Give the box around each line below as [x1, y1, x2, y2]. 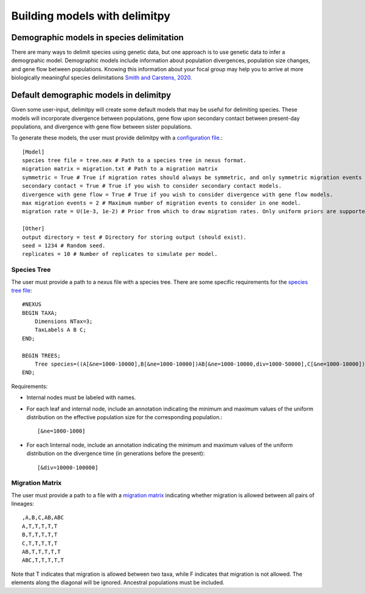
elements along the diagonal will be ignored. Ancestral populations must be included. [11, 579, 224, 586]
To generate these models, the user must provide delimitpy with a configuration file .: [11, 134, 223, 141]
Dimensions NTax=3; [34, 318, 93, 325]
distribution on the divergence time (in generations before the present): [26, 450, 205, 457]
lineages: [11, 500, 35, 507]
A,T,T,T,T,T [22, 523, 58, 529]
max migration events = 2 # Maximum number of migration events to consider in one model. [22, 200, 301, 207]
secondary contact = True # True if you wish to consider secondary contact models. [22, 183, 282, 189]
